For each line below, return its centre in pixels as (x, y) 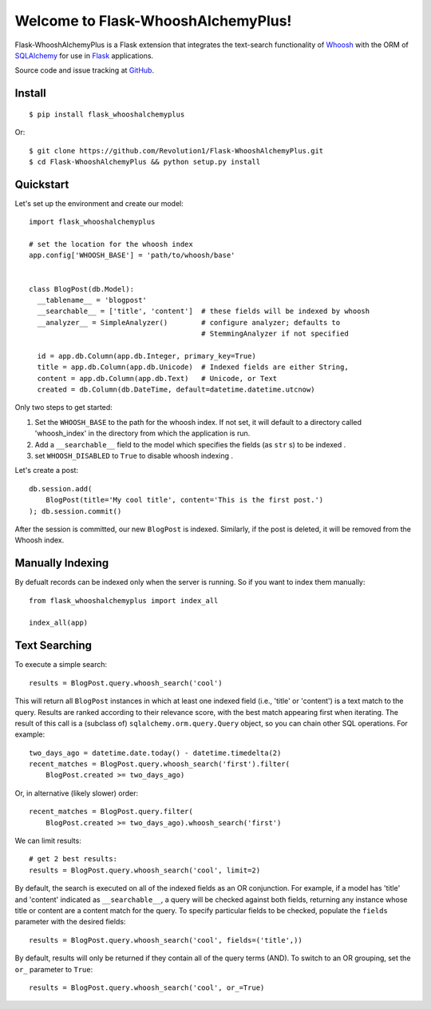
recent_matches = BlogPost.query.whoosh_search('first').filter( (160, 764)
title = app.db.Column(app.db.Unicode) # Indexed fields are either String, (193, 367)
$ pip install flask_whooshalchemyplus (107, 114)
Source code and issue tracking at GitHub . (85, 70)
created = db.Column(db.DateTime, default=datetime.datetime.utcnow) (176, 390)
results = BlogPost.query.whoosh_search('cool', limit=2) (145, 870)
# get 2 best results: (73, 859)
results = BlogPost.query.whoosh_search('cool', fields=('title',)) (166, 940)
